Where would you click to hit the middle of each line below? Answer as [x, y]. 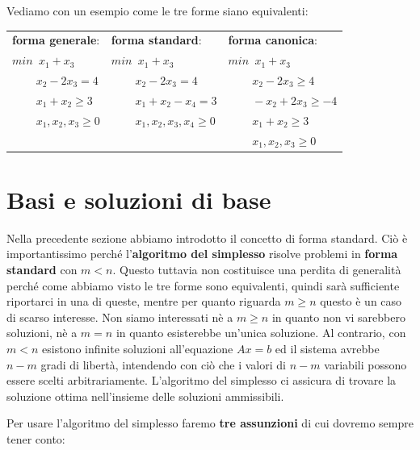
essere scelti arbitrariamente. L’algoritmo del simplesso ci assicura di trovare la [202, 380]
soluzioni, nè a [42, 333]
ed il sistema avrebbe [327, 348]
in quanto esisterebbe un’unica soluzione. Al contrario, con [261, 333]
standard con [42, 269]
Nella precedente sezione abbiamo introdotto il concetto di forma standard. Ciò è [207, 237]
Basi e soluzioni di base [139, 199]
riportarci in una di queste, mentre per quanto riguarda [144, 301]
